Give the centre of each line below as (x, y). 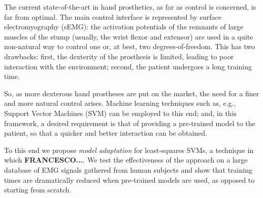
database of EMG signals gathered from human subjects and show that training (128, 169)
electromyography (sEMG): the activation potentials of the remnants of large (124, 27)
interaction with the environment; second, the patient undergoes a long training (128, 66)
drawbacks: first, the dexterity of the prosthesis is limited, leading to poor (119, 56)
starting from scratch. (38, 190)
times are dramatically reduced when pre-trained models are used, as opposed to (129, 180)
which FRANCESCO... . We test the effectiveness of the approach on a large (126, 160)
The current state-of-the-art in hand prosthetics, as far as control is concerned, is (130, 7)
